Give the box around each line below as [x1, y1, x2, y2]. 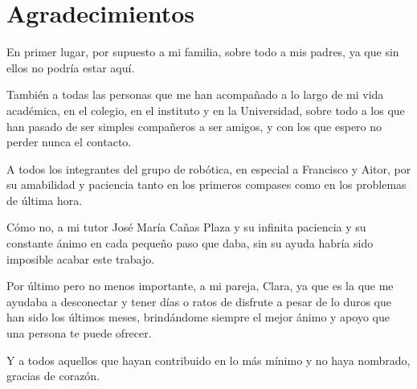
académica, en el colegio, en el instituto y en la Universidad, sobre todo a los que [6, 101, 405, 118]
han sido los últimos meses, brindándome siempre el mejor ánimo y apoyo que [6, 309, 390, 326]
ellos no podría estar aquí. [6, 59, 135, 76]
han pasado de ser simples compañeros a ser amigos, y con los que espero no [6, 117, 382, 134]
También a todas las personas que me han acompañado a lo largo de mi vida [6, 86, 384, 103]
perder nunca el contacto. [6, 133, 132, 150]
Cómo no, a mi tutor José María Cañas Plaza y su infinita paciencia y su [6, 219, 366, 235]
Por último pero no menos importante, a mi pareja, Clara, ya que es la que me [6, 277, 394, 294]
